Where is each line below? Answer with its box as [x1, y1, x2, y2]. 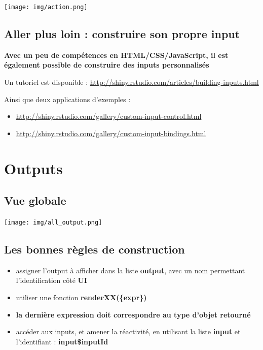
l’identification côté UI [16, 275, 88, 285]
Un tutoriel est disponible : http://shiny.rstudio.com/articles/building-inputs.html [4, 77, 259, 87]
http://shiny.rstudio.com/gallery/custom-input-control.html [16, 111, 202, 121]
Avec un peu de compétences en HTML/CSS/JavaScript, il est [4, 49, 229, 60]
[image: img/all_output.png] [4, 219, 102, 226]
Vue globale [4, 193, 66, 208]
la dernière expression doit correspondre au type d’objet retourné [16, 309, 251, 320]
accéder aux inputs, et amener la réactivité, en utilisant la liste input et [16, 326, 241, 337]
